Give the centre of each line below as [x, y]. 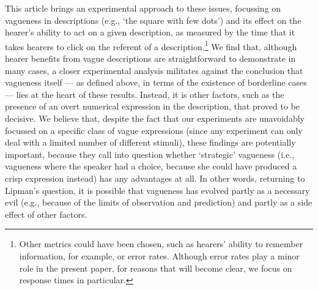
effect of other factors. [46, 214]
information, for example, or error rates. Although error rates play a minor [159, 255]
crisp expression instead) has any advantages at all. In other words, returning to [155, 178]
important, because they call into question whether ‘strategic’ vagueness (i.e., [150, 154]
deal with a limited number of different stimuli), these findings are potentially [150, 142]
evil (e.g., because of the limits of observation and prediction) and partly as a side [159, 202]
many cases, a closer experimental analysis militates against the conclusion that [154, 70]
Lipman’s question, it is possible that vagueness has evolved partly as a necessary [157, 190]
